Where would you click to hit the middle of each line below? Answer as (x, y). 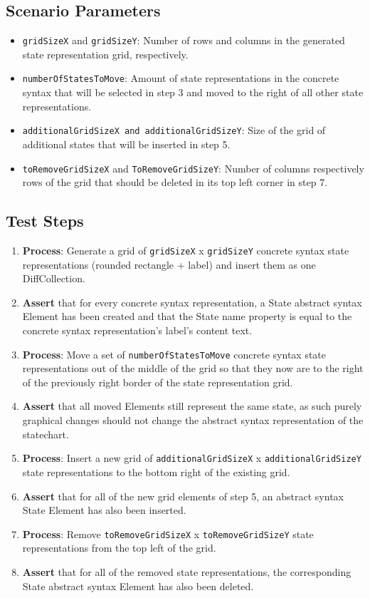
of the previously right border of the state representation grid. (158, 382)
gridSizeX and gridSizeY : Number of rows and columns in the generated (184, 40)
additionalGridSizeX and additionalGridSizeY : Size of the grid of (174, 130)
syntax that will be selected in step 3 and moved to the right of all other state (193, 92)
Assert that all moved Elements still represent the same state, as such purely (192, 406)
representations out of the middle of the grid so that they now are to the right (193, 368)
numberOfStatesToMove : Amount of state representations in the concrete (181, 78)
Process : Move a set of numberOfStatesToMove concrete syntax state (174, 354)
